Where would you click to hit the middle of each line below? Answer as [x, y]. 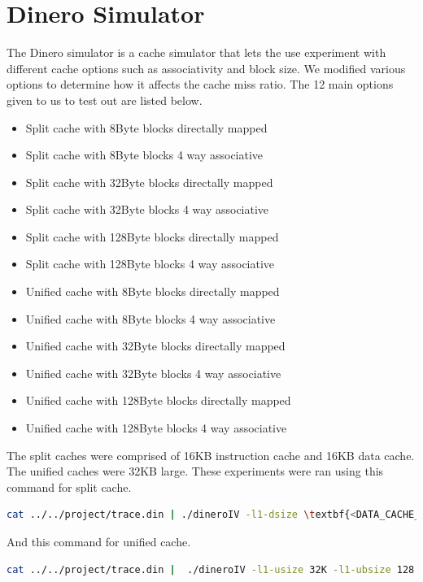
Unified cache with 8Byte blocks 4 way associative [150, 318]
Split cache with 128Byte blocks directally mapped [152, 236]
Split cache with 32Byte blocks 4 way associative [147, 209]
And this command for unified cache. [99, 541]
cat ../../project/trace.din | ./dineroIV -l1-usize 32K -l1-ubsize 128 [211, 569]
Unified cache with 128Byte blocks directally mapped [158, 400]
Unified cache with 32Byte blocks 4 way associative [153, 373]
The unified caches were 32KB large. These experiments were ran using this [195, 471]
